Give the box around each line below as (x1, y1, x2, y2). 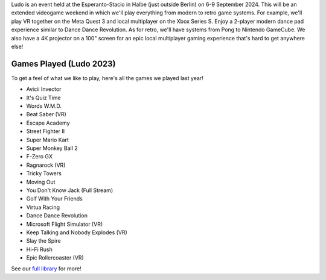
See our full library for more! (11, 265, 81, 272)
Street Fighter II (26, 128, 65, 135)
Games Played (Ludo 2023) (11, 58, 116, 69)
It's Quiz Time (26, 94, 61, 101)
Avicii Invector (26, 86, 62, 93)
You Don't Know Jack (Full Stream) (26, 187, 113, 194)
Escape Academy (26, 119, 70, 126)
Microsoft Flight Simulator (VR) (26, 220, 103, 228)
